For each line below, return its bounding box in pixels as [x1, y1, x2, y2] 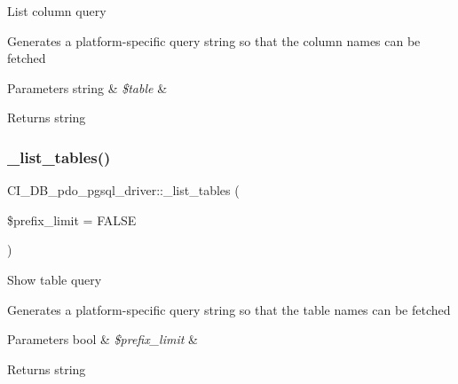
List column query [7, 2, 107, 20]
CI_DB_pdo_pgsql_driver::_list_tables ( [7, 181, 240, 200]
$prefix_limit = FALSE [7, 210, 137, 229]
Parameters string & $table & [7, 78, 168, 97]
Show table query [7, 270, 102, 288]
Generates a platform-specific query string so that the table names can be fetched [7, 300, 451, 318]
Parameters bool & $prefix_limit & [7, 330, 198, 349]
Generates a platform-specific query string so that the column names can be [7, 31, 421, 50]
